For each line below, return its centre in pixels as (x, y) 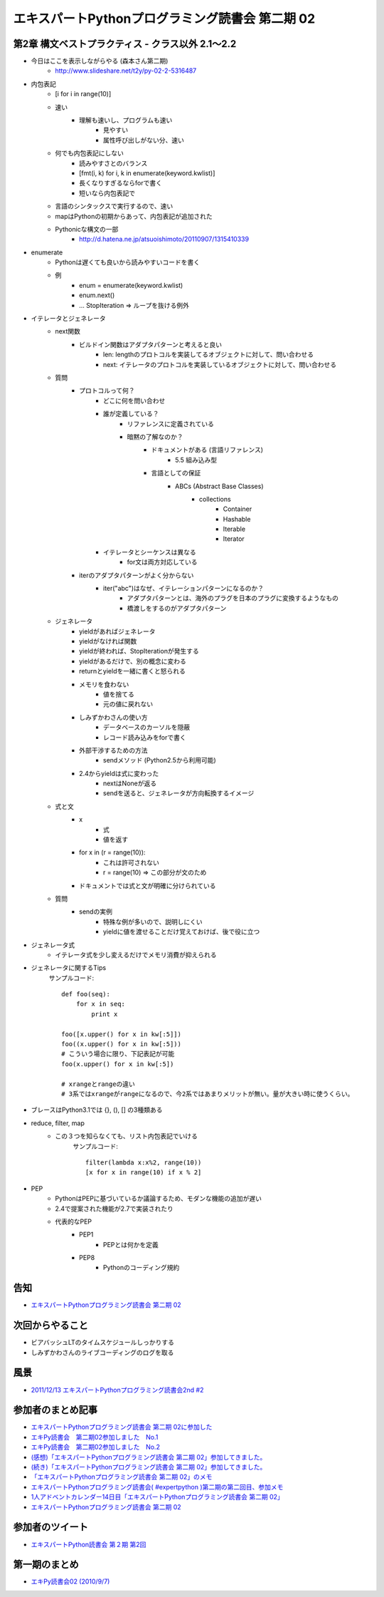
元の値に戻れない (128, 704)
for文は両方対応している (162, 562)
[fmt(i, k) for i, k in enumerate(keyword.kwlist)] (147, 173)
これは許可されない (131, 862)
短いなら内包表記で (107, 193)
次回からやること (50, 1325)
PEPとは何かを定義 (131, 1244)
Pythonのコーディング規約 (142, 1268)
